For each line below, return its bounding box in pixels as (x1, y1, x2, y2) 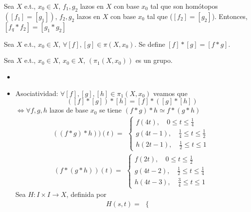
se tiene (99, 105, 122, 115)
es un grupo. (135, 55, 173, 65)
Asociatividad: (15, 88, 58, 98)
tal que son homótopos (150, 1, 218, 11)
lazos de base (49, 105, 89, 115)
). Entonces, (212, 11, 248, 21)
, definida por (66, 189, 107, 199)
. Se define (134, 39, 165, 49)
